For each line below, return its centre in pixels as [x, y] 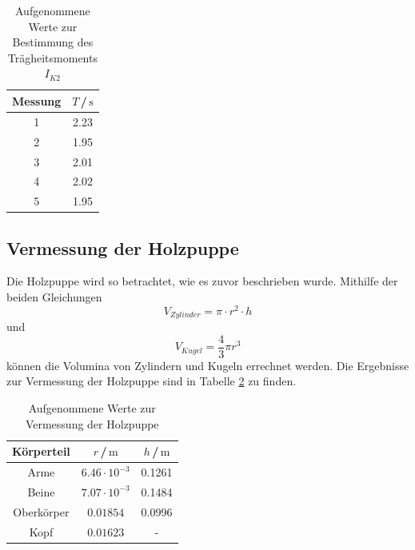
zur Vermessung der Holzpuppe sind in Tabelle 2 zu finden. [152, 381]
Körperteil [41, 451]
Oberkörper [41, 511]
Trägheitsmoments [52, 57]
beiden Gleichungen [54, 297]
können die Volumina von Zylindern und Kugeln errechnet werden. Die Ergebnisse [208, 365]
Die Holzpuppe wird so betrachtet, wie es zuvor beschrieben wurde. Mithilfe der [202, 281]
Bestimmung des [53, 42]
